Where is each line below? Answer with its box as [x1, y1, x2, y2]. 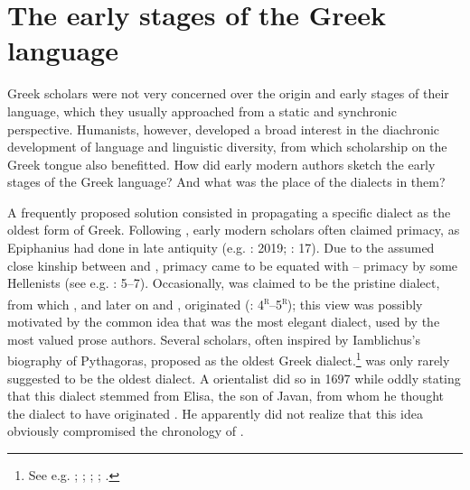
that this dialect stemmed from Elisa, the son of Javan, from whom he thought [7, 386, 444, 405]
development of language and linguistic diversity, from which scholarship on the [7, 137, 447, 156]
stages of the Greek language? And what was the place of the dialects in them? [7, 172, 446, 191]
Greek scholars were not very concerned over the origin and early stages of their [7, 84, 449, 103]
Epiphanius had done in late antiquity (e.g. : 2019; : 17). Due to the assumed [7, 238, 435, 257]
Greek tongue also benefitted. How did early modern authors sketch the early [7, 154, 436, 173]
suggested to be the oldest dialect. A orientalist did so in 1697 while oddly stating [7, 368, 461, 387]
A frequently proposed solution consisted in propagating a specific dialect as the [7, 202, 451, 221]
